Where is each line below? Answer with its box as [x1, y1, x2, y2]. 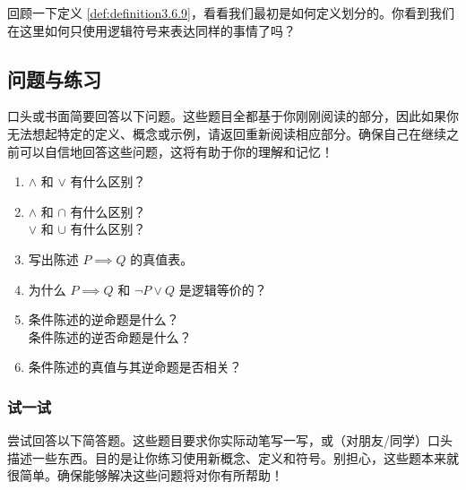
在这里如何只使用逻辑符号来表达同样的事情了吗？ [7, 21, 296, 39]
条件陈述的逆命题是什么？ [28, 310, 179, 329]
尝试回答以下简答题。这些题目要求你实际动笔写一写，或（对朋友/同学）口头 [7, 431, 453, 450]
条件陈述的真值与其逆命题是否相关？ [28, 357, 242, 376]
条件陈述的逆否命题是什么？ [28, 327, 192, 346]
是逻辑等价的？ [178, 279, 267, 298]
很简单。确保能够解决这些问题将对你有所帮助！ [7, 466, 283, 485]
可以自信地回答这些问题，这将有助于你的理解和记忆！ [19, 142, 333, 160]
